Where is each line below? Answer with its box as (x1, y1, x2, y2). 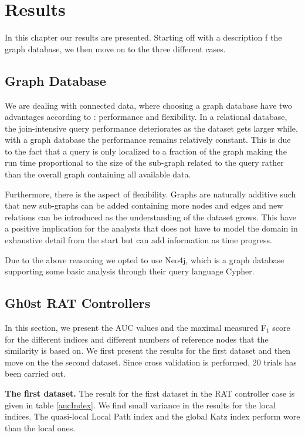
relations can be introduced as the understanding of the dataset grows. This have (5, 210, 296, 223)
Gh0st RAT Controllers (5, 294, 151, 312)
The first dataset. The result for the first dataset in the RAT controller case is (5, 387, 295, 399)
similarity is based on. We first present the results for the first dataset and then (5, 344, 291, 357)
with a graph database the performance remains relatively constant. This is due (5, 133, 291, 146)
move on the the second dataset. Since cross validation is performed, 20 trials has (5, 355, 297, 368)
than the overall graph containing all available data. (5, 168, 191, 180)
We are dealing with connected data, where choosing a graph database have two (5, 99, 292, 111)
